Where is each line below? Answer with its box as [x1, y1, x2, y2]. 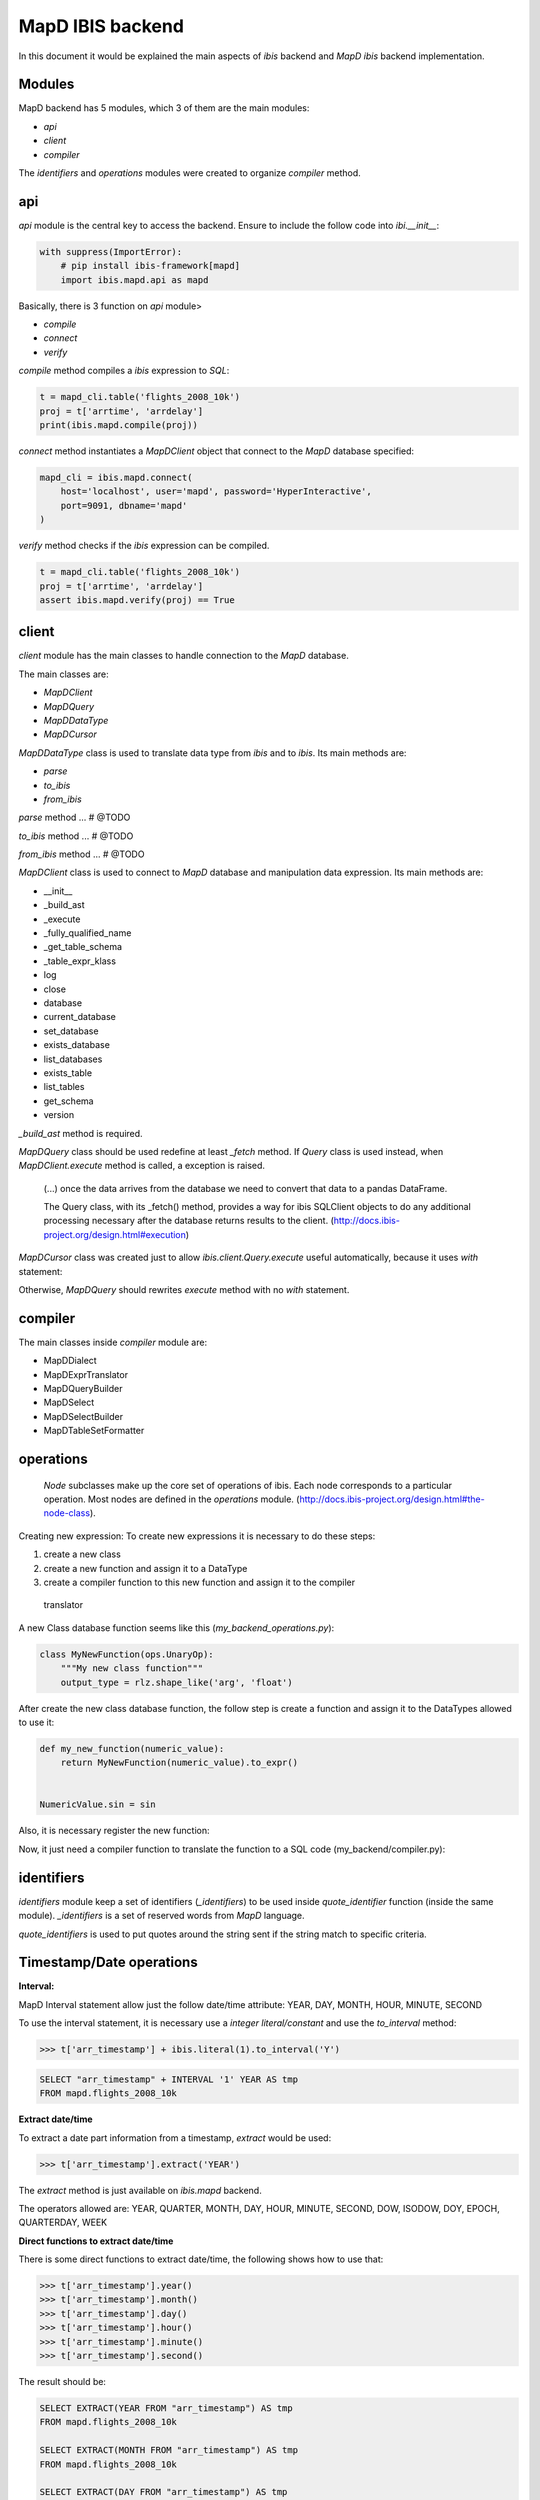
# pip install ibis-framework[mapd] [60, 260, 240, 272]
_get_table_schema [43, 941, 123, 953]
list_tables [43, 1081, 85, 1093]
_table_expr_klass [43, 955, 117, 967]
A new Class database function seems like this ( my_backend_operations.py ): [18, 1621, 335, 1634]
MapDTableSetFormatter [43, 1425, 145, 1437]
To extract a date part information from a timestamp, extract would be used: [18, 2131, 332, 2144]
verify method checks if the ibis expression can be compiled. [18, 540, 270, 552]
